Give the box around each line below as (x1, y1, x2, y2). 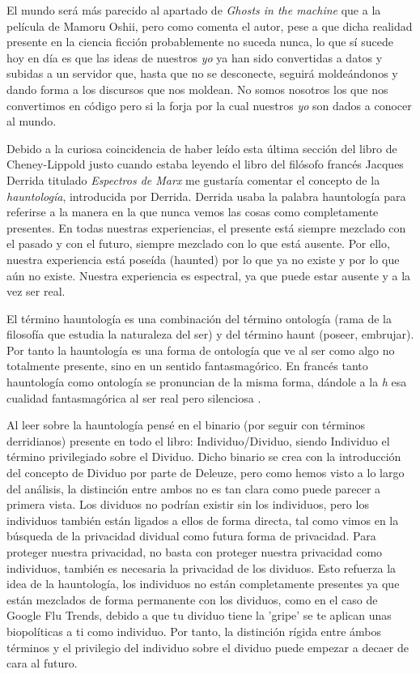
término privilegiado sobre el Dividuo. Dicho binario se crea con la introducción (6, 448, 401, 465)
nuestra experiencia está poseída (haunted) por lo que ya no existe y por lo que (6, 250, 400, 267)
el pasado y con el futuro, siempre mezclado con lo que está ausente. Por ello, (6, 235, 390, 252)
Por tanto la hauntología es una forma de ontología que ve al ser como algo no (6, 341, 395, 358)
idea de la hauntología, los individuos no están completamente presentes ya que (6, 575, 400, 592)
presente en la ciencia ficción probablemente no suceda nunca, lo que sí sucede (6, 33, 393, 50)
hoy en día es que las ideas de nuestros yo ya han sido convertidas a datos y (6, 49, 383, 66)
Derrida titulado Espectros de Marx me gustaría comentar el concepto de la (6, 171, 380, 188)
